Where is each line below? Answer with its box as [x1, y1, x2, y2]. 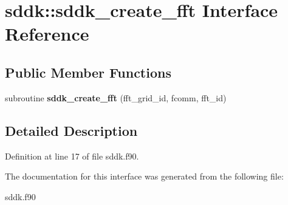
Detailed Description [5, 121, 138, 139]
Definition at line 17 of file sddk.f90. [5, 149, 139, 162]
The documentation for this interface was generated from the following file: [5, 170, 284, 183]
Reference [5, 21, 89, 46]
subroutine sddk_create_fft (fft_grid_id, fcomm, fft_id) [5, 91, 227, 104]
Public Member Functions [5, 62, 171, 81]
